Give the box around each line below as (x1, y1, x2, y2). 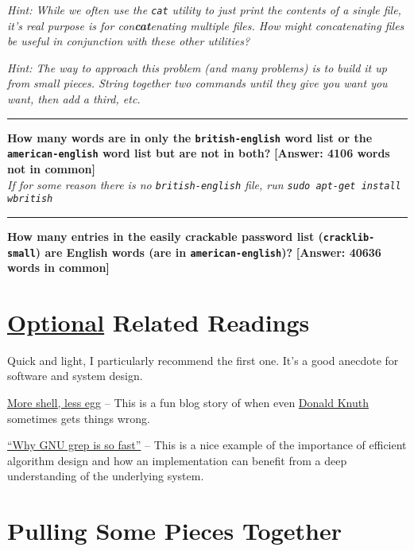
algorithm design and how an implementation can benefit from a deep (7, 452, 347, 468)
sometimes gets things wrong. (7, 409, 150, 426)
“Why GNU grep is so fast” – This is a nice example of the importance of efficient (7, 437, 407, 453)
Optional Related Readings (7, 305, 310, 338)
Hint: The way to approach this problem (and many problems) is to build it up (7, 59, 387, 76)
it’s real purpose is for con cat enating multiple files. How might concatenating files (7, 17, 404, 33)
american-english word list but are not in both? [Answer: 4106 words (7, 145, 390, 161)
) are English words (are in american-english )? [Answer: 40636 (35, 243, 381, 260)
